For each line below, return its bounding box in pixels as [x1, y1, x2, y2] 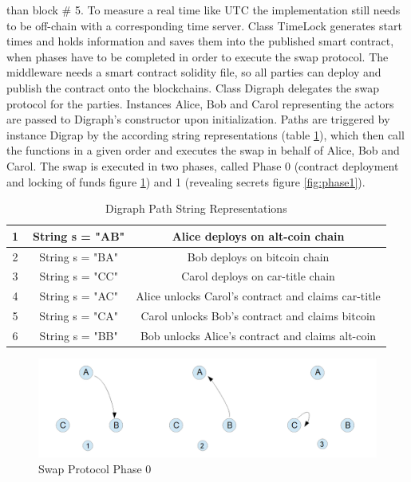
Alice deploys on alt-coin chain [172, 227, 345, 244]
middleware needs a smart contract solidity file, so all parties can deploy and [6, 64, 381, 80]
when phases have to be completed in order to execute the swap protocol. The [6, 48, 389, 65]
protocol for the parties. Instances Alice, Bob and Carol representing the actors [6, 95, 394, 112]
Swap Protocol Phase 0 [38, 460, 152, 476]
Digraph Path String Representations [105, 200, 287, 217]
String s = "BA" [39, 248, 118, 265]
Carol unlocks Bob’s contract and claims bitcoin [140, 308, 376, 324]
